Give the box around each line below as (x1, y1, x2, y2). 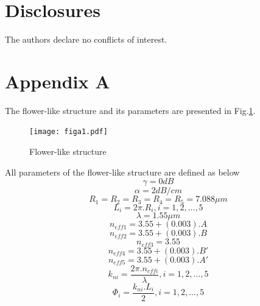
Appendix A (5, 68, 110, 93)
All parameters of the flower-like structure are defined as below (5, 165, 240, 178)
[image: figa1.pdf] (29, 127, 108, 137)
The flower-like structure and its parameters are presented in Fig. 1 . (5, 104, 256, 116)
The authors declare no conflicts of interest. (5, 33, 167, 46)
